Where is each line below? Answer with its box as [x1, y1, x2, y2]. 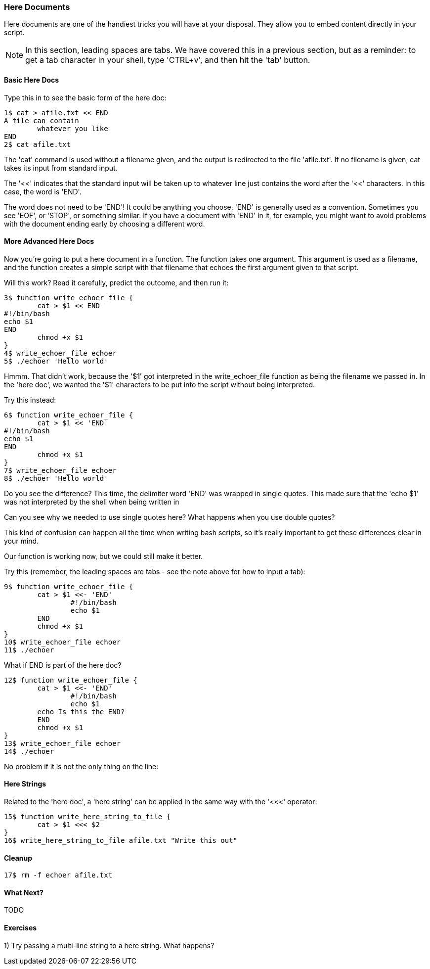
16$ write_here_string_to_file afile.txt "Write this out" [4, 836, 238, 845]
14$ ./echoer [4, 747, 54, 755]
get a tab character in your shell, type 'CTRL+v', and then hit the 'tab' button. [25, 55, 310, 65]
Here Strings [4, 780, 46, 788]
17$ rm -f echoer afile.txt [4, 871, 113, 879]
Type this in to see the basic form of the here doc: [4, 93, 167, 102]
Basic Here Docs [4, 75, 59, 84]
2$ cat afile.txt [4, 140, 71, 148]
